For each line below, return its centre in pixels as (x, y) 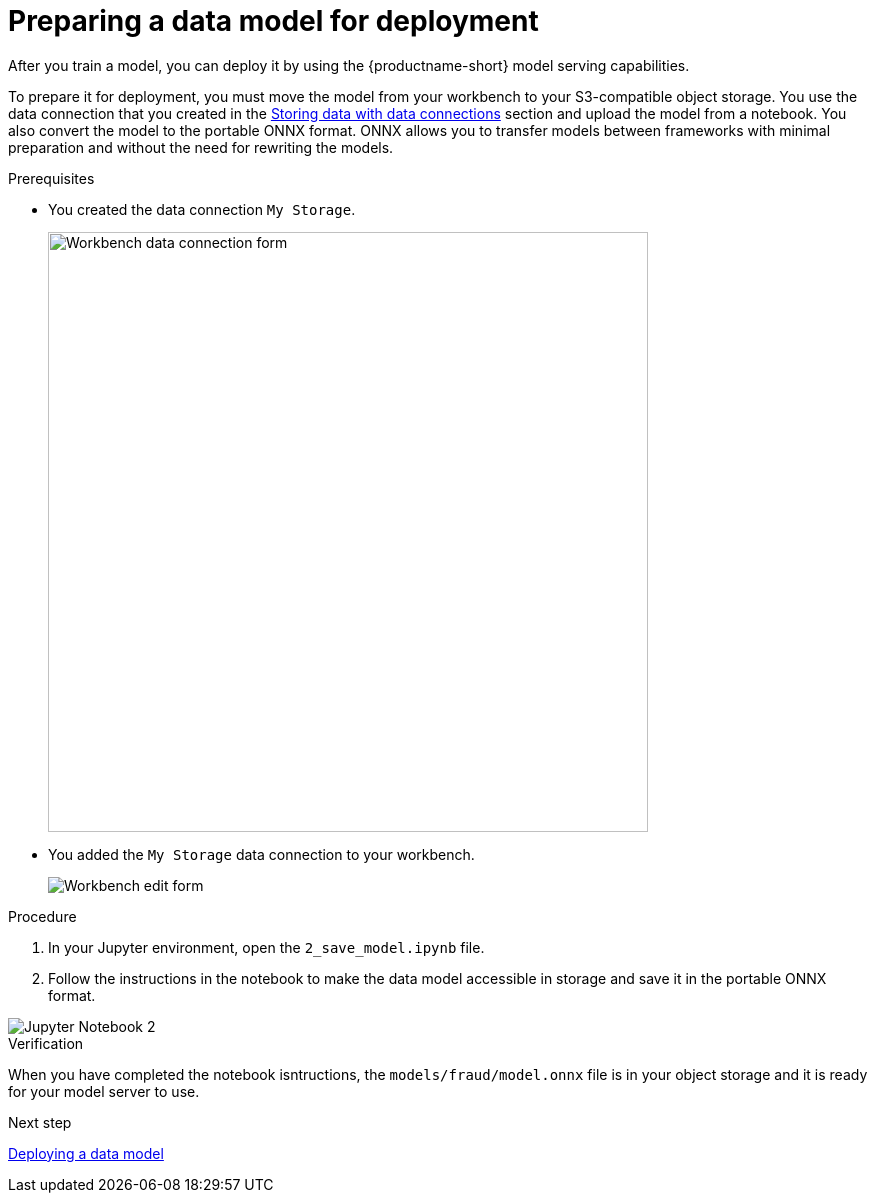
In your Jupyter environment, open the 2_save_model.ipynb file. (266, 947)
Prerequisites (51, 178)
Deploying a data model (86, 1153)
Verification (46, 1043)
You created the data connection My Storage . (202, 209)
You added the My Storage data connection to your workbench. (261, 854)
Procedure (42, 916)
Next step (40, 1122)
